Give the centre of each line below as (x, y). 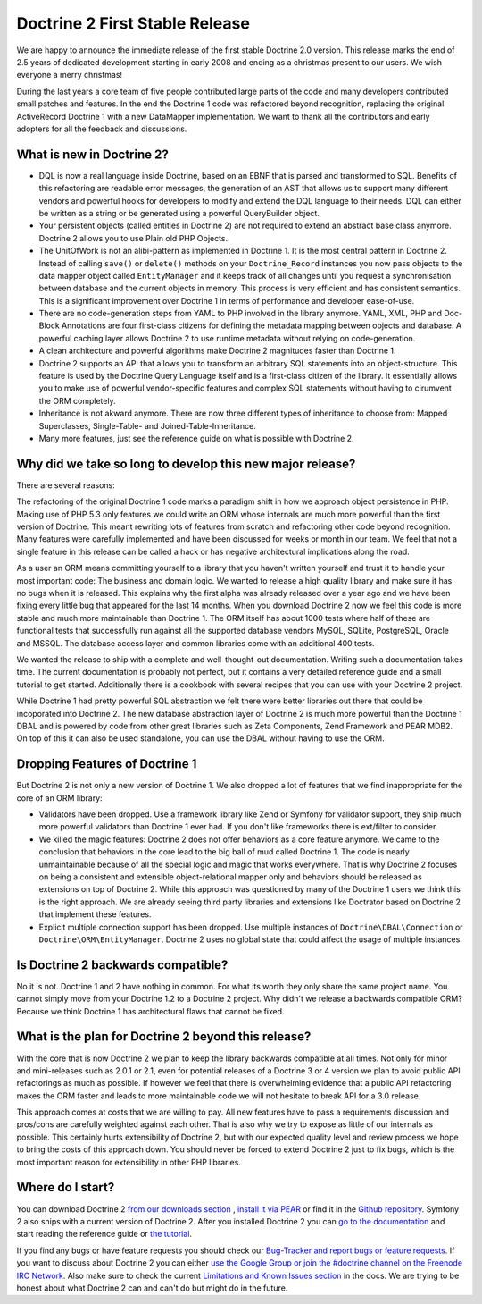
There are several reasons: (66, 485)
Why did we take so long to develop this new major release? (186, 463)
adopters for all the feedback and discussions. (102, 129)
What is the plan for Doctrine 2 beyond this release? (164, 1037)
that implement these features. (95, 914)
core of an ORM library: (59, 798)
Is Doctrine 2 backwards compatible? (122, 965)
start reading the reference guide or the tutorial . (104, 1234)
